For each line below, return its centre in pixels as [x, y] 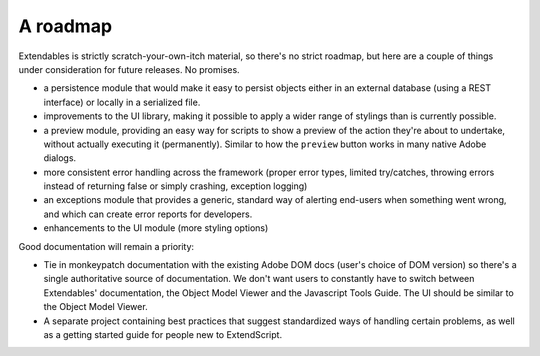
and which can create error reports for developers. [148, 214]
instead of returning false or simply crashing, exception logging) [175, 186]
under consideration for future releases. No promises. [129, 69]
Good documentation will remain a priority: [106, 246]
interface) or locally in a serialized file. [122, 102]
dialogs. [60, 158]
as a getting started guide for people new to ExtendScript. [163, 334]
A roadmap [65, 26]
